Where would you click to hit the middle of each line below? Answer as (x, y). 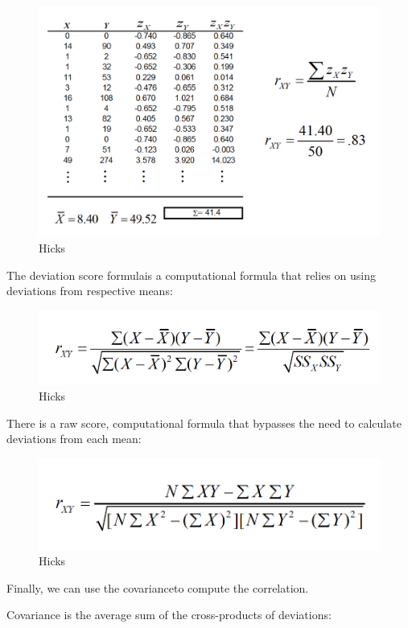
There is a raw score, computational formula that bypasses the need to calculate (204, 423)
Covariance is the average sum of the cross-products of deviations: (169, 615)
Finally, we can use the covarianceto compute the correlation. (158, 587)
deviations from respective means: (90, 291)
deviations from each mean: (74, 439)
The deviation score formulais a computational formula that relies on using (191, 275)
